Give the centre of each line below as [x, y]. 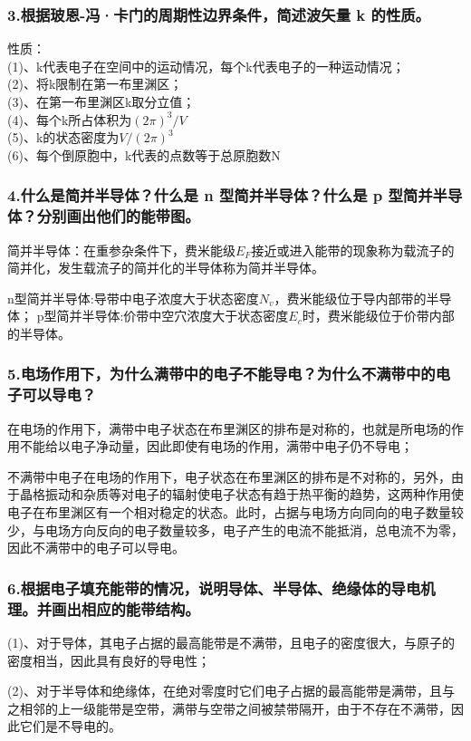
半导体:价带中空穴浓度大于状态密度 [185, 316]
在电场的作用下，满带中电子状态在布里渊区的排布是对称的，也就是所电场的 [229, 428]
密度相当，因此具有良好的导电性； [109, 660]
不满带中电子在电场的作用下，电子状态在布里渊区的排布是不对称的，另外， [229, 476]
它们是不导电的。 [70, 726]
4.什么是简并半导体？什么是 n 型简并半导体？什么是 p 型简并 [220, 195]
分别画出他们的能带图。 [118, 216]
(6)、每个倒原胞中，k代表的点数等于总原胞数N [144, 154]
